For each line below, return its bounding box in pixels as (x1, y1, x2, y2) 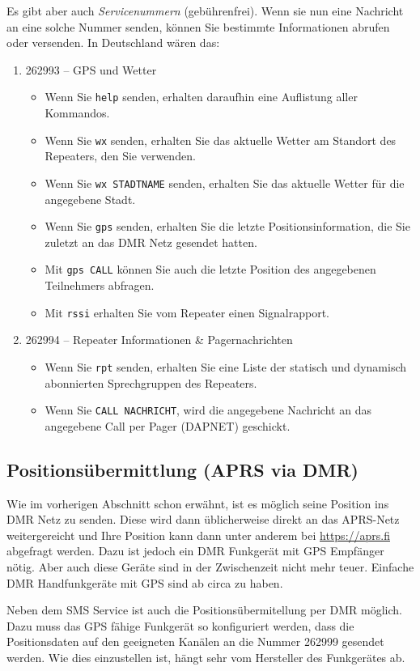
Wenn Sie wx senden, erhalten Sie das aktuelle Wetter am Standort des (45, 131, 397, 148)
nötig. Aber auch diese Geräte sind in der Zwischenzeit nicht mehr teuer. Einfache (6, 558, 414, 575)
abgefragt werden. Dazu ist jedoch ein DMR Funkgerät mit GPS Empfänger (6, 542, 384, 559)
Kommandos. (45, 104, 110, 121)
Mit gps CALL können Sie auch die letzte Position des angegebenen (45, 261, 376, 278)
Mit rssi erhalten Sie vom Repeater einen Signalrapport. (45, 304, 330, 321)
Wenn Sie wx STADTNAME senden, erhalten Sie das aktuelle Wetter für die (45, 174, 405, 191)
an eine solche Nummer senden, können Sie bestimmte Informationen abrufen (6, 18, 390, 35)
